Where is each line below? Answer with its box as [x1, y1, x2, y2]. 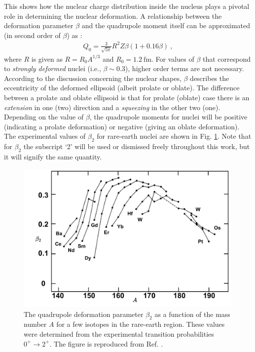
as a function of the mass [154, 309, 230, 319]
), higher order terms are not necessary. [125, 63, 244, 74]
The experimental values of [4, 131, 86, 141]
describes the [190, 73, 229, 83]
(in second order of [4, 30, 61, 40]
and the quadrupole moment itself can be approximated [81, 20, 251, 31]
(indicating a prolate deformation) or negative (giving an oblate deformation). [4, 121, 240, 131]
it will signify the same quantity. [4, 151, 102, 161]
